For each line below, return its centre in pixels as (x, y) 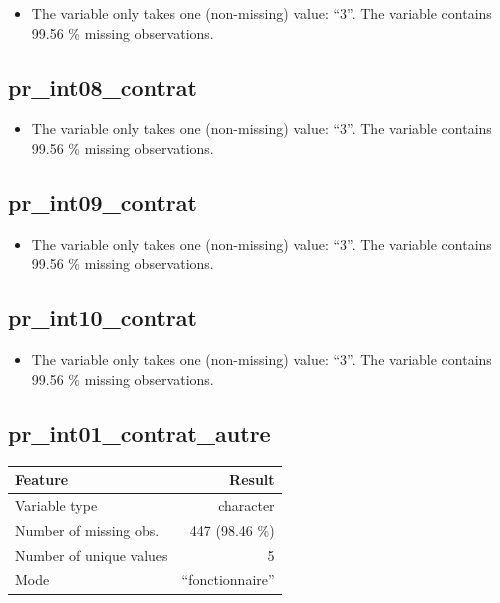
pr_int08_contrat (102, 86)
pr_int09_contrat (102, 201)
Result (252, 479)
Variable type (56, 504)
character (246, 504)
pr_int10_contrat (102, 317)
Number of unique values (91, 554)
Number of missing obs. (87, 529)
